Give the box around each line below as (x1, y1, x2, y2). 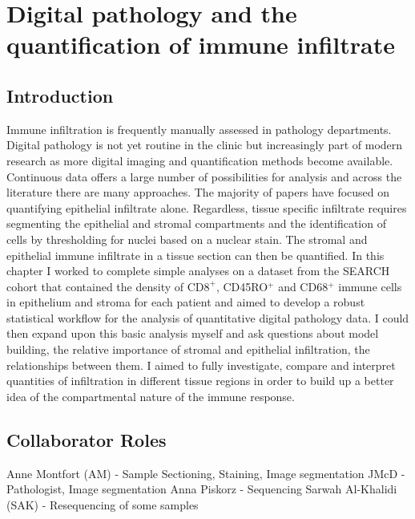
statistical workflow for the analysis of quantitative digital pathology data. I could (6, 309, 409, 326)
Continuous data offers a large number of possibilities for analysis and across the (6, 168, 402, 184)
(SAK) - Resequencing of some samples (6, 496, 199, 513)
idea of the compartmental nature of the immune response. (6, 387, 295, 404)
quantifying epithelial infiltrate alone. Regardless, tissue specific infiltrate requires (6, 199, 407, 216)
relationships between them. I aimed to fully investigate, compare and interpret (6, 356, 396, 373)
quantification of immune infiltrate (6, 28, 395, 61)
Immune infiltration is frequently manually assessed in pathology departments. (6, 120, 392, 137)
